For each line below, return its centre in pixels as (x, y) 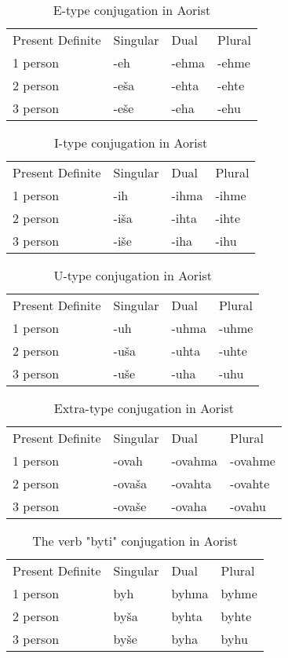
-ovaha (189, 506)
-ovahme (253, 461)
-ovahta (191, 483)
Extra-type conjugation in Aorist (144, 408)
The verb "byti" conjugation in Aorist (135, 541)
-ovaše (130, 506)
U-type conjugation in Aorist (133, 275)
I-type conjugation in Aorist (131, 143)
